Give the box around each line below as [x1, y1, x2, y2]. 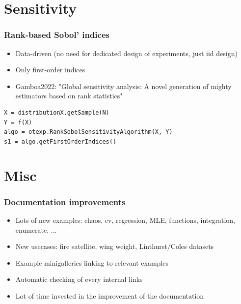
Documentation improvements [4, 195, 126, 208]
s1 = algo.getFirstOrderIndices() [4, 138, 117, 145]
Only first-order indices [15, 64, 85, 75]
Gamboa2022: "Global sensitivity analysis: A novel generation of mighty [15, 81, 232, 91]
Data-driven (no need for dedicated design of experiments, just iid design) [15, 48, 238, 58]
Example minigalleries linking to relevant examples [15, 257, 168, 268]
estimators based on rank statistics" [15, 91, 123, 101]
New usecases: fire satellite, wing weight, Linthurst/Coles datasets [15, 241, 214, 251]
